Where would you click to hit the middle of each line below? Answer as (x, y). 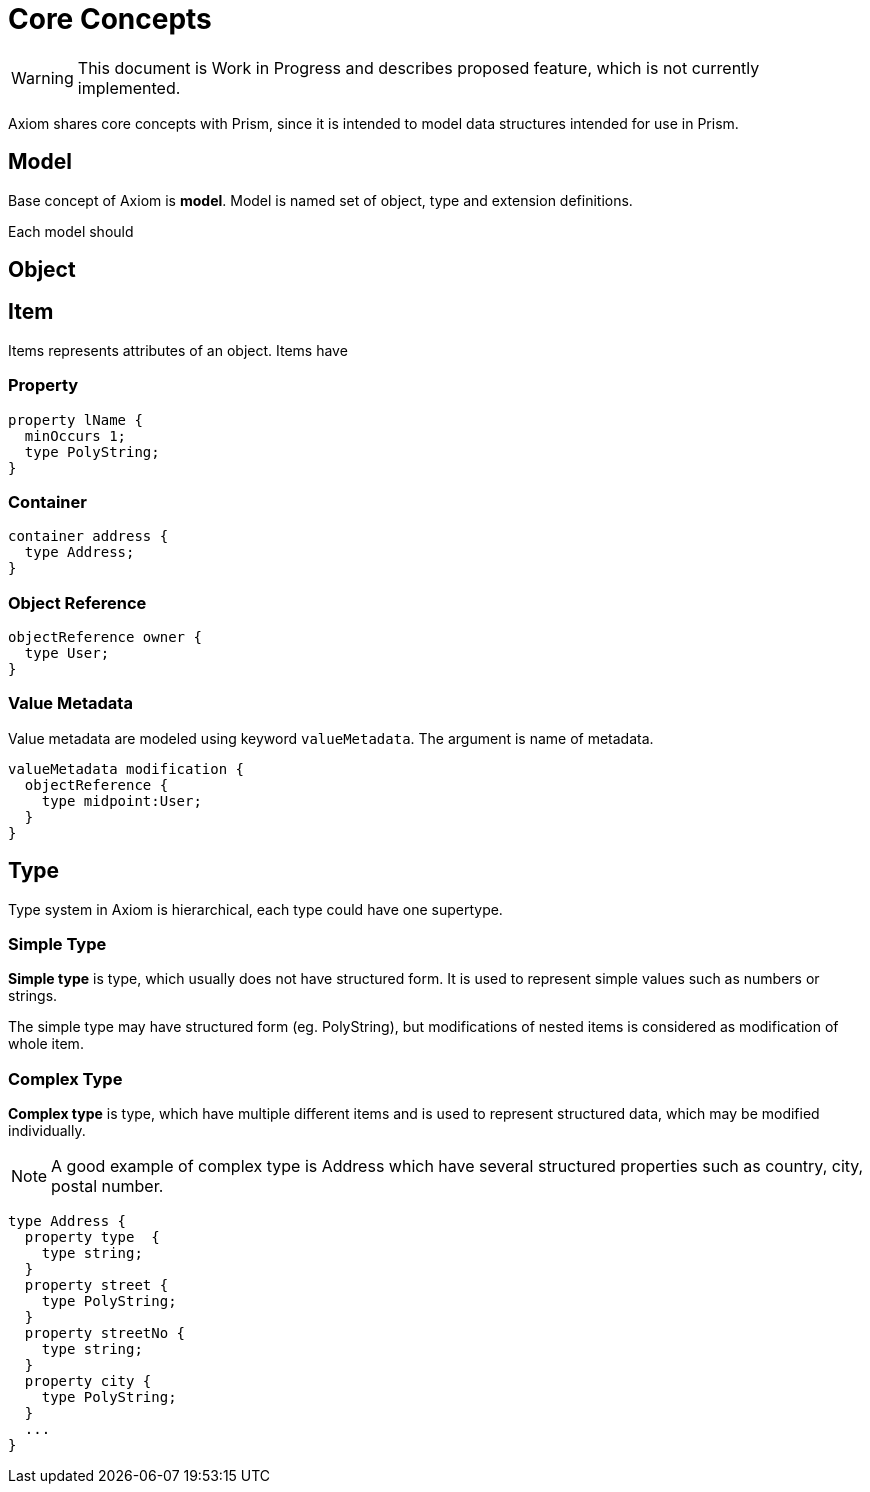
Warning (42, 77)
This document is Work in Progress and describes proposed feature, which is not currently (418, 67)
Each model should (71, 231)
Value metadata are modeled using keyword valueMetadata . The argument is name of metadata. (331, 738)
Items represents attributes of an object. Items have (178, 350)
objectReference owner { (105, 637)
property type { (92, 1237)
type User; (67, 653)
